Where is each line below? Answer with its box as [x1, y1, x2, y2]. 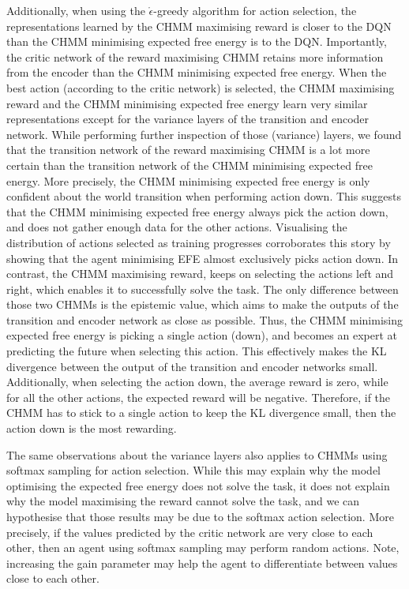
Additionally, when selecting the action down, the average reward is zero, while [6, 373, 388, 390]
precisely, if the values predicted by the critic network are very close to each [6, 523, 373, 540]
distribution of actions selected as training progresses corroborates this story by [6, 234, 391, 250]
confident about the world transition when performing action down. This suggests [6, 188, 401, 204]
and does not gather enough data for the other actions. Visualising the [6, 219, 347, 235]
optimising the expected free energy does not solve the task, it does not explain [6, 477, 390, 493]
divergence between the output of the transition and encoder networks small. [6, 358, 378, 374]
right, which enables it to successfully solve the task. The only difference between [6, 280, 399, 297]
